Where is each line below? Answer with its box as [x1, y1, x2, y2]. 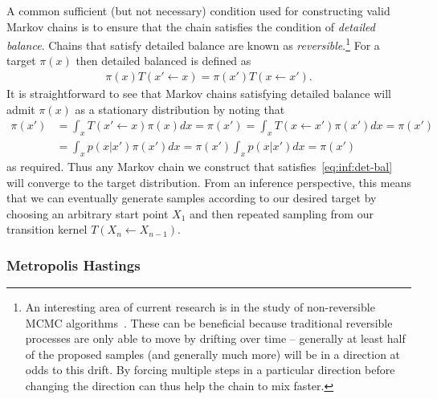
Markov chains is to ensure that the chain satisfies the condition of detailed [6, 18, 375, 35]
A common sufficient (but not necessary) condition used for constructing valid [6, 2, 390, 18]
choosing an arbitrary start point [6, 205, 169, 222]
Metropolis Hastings [6, 254, 141, 275]
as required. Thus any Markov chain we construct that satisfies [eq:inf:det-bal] [6, 157, 393, 174]
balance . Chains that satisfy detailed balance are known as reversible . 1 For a [6, 35, 380, 53]
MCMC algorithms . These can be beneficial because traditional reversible [25, 314, 393, 331]
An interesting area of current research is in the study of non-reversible [25, 299, 375, 316]
